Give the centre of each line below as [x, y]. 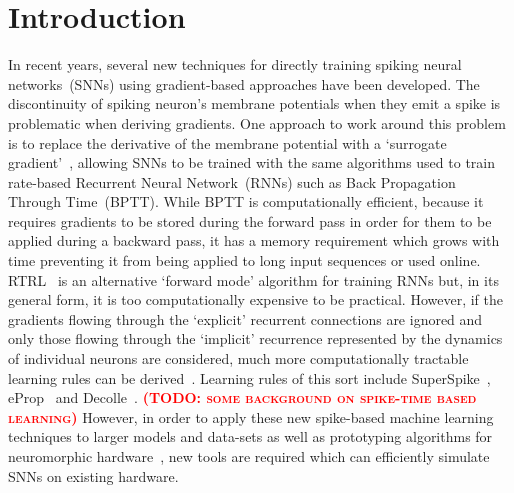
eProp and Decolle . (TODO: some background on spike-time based [242, 397]
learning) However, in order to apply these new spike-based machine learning [251, 416]
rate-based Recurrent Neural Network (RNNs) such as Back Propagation [232, 181]
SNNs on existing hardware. [93, 475]
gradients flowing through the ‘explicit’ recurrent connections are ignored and [245, 318]
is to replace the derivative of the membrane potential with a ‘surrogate [227, 142]
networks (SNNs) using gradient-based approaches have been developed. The [244, 83]
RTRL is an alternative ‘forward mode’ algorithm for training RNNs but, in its [253, 279]
